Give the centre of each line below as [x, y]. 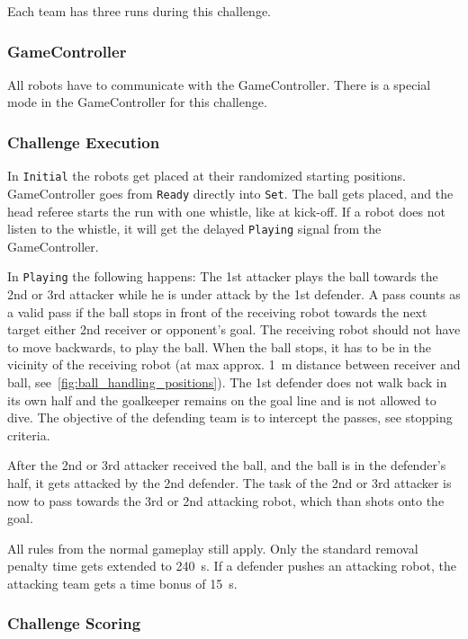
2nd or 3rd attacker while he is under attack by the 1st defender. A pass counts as [234, 294]
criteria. [29, 435]
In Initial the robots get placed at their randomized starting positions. [207, 176]
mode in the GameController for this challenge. [137, 102]
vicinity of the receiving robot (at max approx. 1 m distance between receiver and [234, 364]
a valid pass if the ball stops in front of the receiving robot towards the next [217, 311]
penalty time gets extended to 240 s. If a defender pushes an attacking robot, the [232, 566]
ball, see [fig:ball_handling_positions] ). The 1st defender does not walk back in [227, 382]
